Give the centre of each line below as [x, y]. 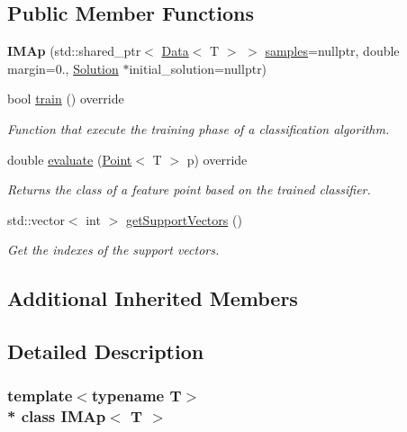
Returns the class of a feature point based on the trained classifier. [189, 189]
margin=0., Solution [63, 68]
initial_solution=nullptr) [198, 68]
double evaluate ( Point [70, 159]
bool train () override [66, 99]
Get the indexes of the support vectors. [113, 250]
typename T [136, 396]
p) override [217, 159]
